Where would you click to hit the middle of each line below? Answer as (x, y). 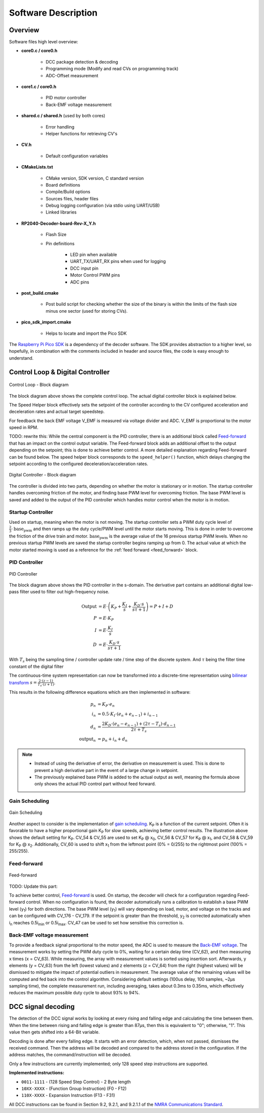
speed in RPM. (24, 428)
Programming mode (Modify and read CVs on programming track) (112, 69)
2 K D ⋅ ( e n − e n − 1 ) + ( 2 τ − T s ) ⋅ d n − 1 (139, 724)
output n (88, 740)
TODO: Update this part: (33, 886)
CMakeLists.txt (37, 167)
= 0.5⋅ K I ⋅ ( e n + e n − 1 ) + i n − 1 (128, 715)
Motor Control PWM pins (95, 275)
